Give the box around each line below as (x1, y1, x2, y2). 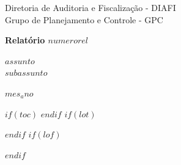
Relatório (5, 34, 45, 46)
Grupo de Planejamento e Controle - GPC (5, 13, 163, 26)
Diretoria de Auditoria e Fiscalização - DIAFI (5, 1, 176, 13)
